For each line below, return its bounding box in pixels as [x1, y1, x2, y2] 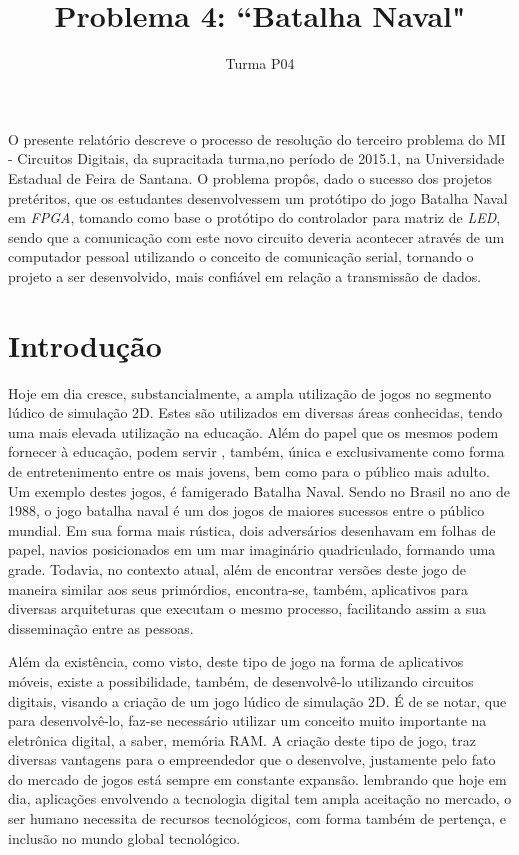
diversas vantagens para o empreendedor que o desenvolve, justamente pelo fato [8, 749, 496, 770]
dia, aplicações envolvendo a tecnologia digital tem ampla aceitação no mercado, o [8, 788, 512, 809]
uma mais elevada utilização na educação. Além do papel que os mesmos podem [8, 421, 499, 442]
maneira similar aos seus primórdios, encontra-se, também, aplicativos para [8, 578, 469, 599]
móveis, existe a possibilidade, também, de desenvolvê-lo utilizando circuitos [8, 670, 474, 691]
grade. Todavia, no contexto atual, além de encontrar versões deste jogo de [8, 558, 467, 579]
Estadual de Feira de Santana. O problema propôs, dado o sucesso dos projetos [8, 167, 493, 188]
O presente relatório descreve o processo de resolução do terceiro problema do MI [8, 128, 506, 149]
